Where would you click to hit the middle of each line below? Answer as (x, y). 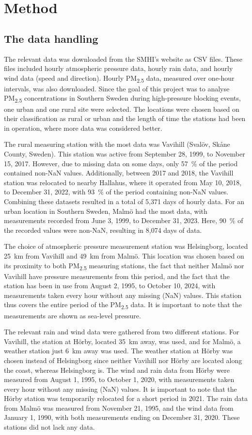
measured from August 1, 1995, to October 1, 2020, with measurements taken (119, 379)
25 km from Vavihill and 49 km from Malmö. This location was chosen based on (124, 255)
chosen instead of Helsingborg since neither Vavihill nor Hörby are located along (123, 360)
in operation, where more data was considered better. (83, 128)
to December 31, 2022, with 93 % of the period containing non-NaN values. (116, 192)
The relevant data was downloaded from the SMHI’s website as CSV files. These (123, 59)
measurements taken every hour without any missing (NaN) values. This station (123, 295)
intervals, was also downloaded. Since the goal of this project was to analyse (117, 88)
